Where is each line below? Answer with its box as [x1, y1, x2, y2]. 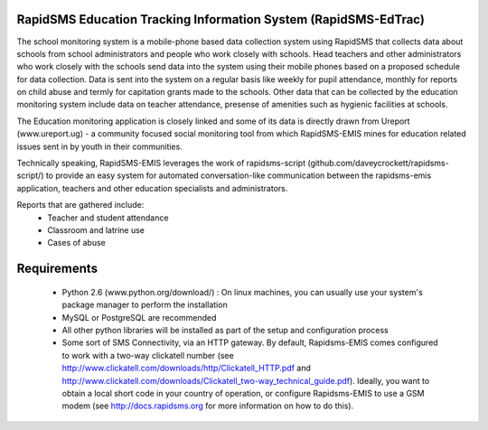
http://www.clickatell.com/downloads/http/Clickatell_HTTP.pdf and [61, 362, 311, 374]
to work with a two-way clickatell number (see [61, 350, 234, 360]
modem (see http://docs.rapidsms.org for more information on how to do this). [61, 400, 354, 411]
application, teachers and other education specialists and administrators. [16, 182, 288, 193]
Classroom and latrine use [47, 224, 145, 235]
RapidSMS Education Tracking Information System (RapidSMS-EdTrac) [16, 12, 425, 27]
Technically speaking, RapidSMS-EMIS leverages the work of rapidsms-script [16, 158, 306, 169]
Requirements [16, 261, 99, 276]
